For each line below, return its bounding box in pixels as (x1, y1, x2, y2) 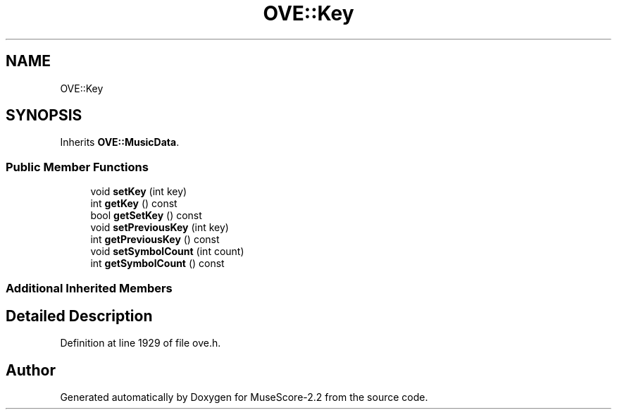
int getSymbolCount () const (90, 257, 225, 270)
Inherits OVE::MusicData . (60, 136, 180, 149)
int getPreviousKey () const (90, 233, 220, 246)
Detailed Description (6, 306, 153, 325)
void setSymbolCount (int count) (90, 245, 244, 258)
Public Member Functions (6, 159, 149, 174)
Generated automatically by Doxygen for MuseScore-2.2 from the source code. (60, 391, 428, 404)
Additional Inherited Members (6, 280, 173, 295)
